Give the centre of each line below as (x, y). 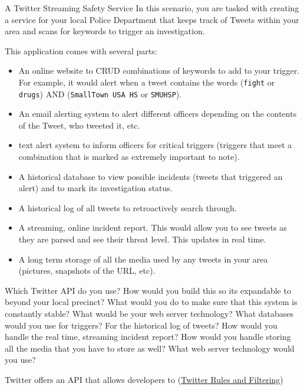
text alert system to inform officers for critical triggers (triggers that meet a (155, 145)
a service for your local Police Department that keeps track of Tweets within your (152, 19)
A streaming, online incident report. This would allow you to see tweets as (153, 227)
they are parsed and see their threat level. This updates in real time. (142, 239)
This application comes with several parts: (81, 50)
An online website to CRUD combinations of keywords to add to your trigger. (159, 71)
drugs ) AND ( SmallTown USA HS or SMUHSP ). (100, 94)
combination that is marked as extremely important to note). (129, 157)
